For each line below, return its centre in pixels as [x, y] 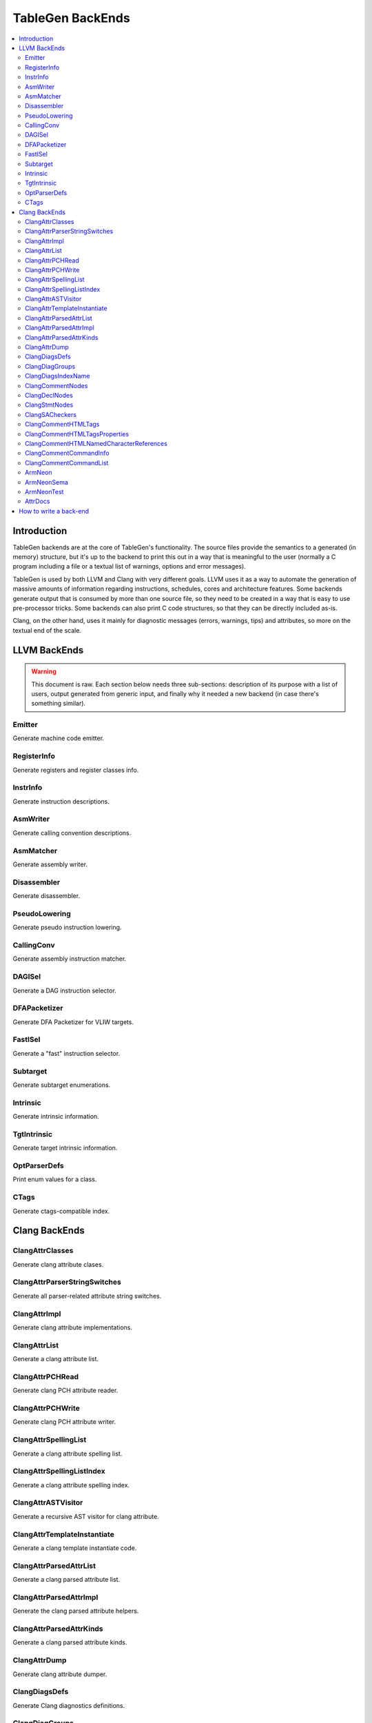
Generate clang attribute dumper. [60, 1674]
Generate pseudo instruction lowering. [67, 928]
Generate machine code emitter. [59, 738]
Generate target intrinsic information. [65, 1148]
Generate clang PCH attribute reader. [65, 1390]
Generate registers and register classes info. [76, 770]
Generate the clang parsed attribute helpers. [76, 1611]
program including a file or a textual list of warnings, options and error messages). [129, 567]
